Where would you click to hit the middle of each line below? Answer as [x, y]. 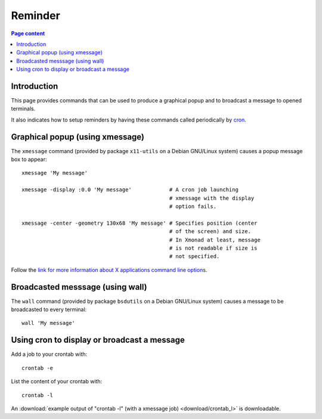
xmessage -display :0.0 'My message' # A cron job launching [130, 190]
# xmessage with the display [212, 198]
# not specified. [194, 257]
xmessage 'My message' [55, 173]
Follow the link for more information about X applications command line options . [109, 270]
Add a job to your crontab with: [49, 354]
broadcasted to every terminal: [49, 309]
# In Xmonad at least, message [215, 240]
